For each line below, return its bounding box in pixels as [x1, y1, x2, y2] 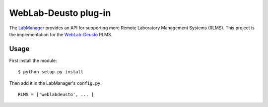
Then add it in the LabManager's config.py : [9, 80, 102, 86]
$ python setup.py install [18, 69, 84, 75]
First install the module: [9, 57, 57, 63]
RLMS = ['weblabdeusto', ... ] [18, 92, 94, 98]
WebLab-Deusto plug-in [9, 7, 111, 18]
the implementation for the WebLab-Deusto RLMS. [9, 31, 113, 37]
